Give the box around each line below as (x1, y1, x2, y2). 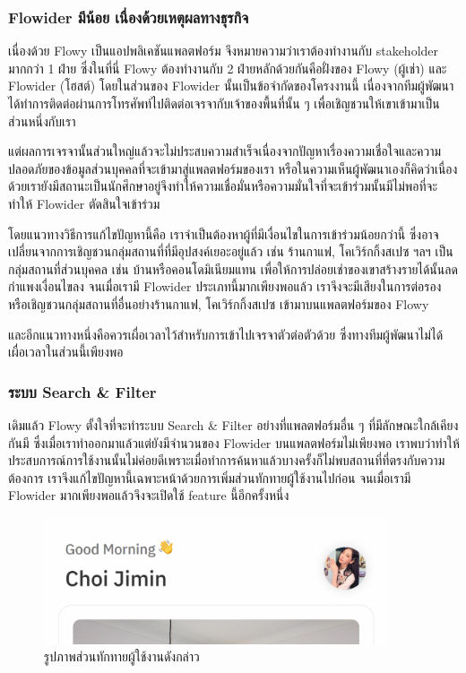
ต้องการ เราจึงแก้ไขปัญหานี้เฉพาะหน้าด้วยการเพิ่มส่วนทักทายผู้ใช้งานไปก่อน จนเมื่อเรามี (8, 468, 411, 487)
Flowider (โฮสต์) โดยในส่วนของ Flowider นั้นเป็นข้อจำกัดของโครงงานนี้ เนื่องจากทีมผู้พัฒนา (8, 76, 454, 95)
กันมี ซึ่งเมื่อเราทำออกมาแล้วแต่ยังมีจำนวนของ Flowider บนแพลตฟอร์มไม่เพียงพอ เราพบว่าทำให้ (8, 433, 460, 452)
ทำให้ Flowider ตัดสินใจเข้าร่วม (8, 194, 160, 212)
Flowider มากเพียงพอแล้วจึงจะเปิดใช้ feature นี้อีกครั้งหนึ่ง (8, 486, 289, 505)
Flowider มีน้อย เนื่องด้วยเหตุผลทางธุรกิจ (8, 5, 249, 28)
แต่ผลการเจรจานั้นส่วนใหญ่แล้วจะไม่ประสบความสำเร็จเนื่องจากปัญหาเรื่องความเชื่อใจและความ (8, 142, 442, 160)
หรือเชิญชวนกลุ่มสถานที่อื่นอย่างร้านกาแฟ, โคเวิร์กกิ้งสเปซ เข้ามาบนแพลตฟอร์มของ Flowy (8, 294, 429, 313)
